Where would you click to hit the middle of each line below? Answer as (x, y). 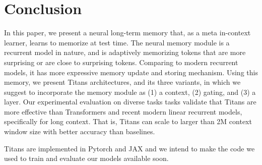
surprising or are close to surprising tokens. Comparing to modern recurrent (121, 62)
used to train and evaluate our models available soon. (86, 158)
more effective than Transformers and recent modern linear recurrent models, (123, 111)
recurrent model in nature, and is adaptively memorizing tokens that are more (125, 52)
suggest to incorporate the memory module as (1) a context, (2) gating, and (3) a (130, 92)
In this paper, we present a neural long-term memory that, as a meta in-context (127, 33)
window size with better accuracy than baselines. (80, 131)
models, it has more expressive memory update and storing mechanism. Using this (131, 72)
